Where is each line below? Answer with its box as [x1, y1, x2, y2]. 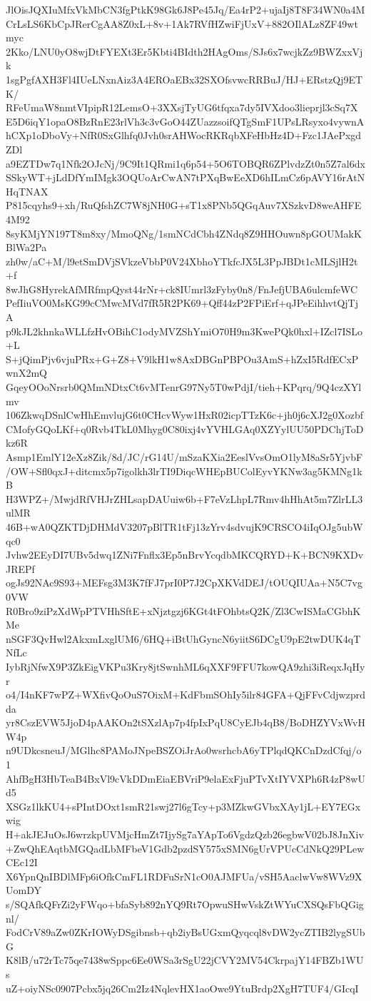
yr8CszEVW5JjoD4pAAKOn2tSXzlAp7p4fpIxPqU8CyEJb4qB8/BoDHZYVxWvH [6, 715, 366, 730]
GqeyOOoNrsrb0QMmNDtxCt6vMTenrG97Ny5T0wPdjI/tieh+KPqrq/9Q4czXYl [6, 380, 362, 395]
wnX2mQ [6, 365, 47, 380]
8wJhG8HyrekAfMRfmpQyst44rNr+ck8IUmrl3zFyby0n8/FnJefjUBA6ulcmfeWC [6, 281, 358, 296]
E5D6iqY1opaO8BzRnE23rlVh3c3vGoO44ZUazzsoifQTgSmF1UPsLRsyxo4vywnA [6, 113, 365, 128]
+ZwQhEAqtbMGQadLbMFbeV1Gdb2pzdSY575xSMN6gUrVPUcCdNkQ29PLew [6, 840, 365, 855]
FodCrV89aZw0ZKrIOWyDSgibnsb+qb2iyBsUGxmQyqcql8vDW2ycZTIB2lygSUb [6, 925, 365, 940]
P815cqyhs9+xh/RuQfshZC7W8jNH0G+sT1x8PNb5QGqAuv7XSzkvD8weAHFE [6, 198, 362, 213]
